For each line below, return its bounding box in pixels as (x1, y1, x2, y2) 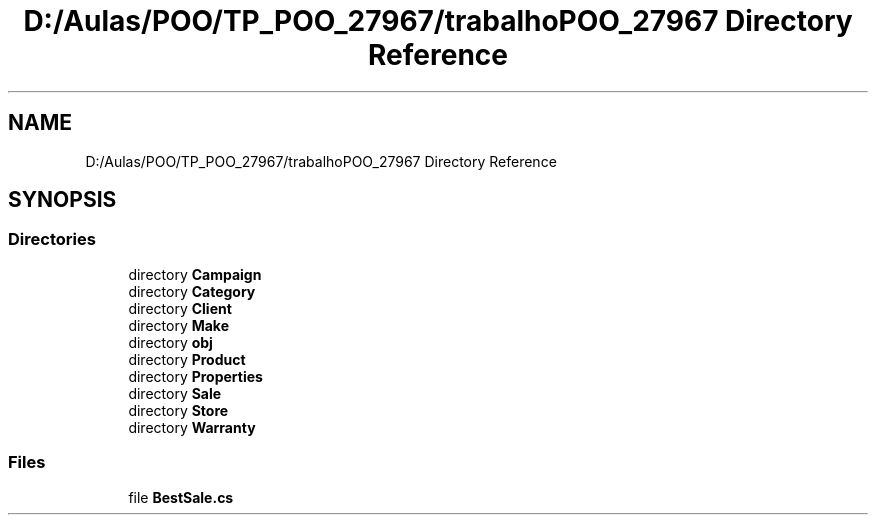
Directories (8, 229, 96, 250)
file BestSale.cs (128, 488, 234, 506)
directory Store (128, 401, 229, 419)
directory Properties (128, 367, 263, 385)
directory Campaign (128, 265, 262, 283)
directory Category (128, 282, 256, 300)
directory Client (128, 299, 232, 317)
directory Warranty (128, 418, 256, 436)
